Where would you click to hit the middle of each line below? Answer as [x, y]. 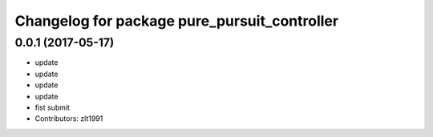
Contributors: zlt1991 [69, 119]
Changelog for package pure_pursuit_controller [177, 21]
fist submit [52, 107]
